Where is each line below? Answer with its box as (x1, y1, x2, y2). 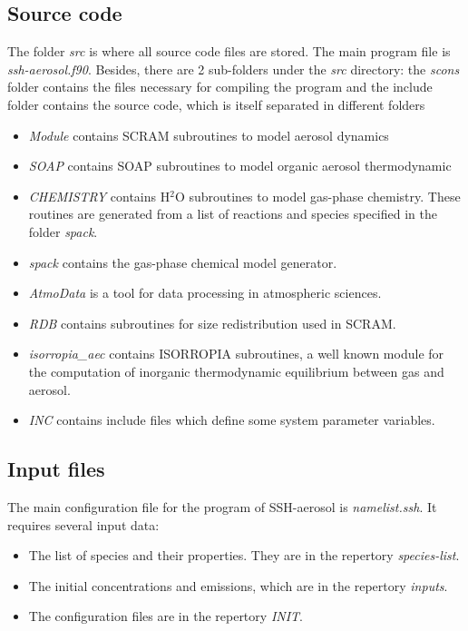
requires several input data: (7, 515, 160, 534)
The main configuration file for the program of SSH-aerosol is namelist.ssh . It (7, 497, 437, 516)
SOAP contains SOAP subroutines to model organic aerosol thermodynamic (28, 156, 452, 175)
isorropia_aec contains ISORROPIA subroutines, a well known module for (28, 344, 444, 363)
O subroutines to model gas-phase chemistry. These (174, 186, 461, 205)
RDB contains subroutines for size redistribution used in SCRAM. (28, 313, 396, 332)
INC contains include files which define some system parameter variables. (28, 410, 435, 429)
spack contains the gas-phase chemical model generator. (28, 252, 337, 271)
